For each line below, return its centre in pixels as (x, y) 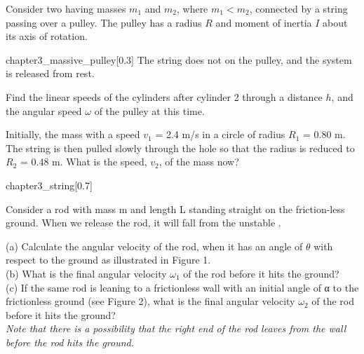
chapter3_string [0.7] (49, 185)
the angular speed (44, 110)
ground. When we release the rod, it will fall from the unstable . (143, 223)
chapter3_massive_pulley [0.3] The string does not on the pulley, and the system (179, 59)
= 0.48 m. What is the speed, (83, 162)
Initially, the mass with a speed (73, 134)
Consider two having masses (66, 8)
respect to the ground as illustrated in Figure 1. (108, 260)
